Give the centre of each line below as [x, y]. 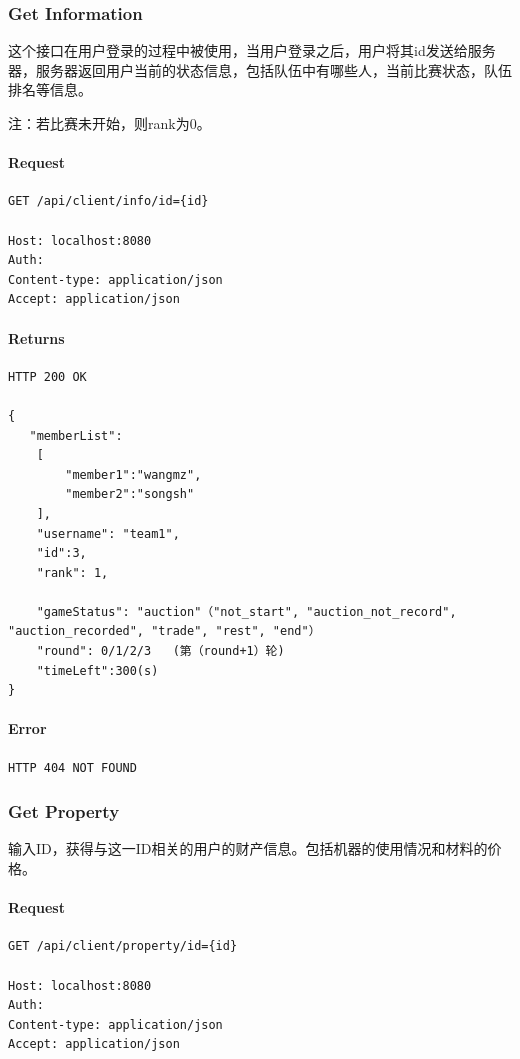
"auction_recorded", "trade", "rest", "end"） [164, 631]
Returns [36, 337]
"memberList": [76, 435]
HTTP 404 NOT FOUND [72, 767]
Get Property [64, 811]
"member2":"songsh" [130, 494]
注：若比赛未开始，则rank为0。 [109, 123]
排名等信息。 [50, 89]
